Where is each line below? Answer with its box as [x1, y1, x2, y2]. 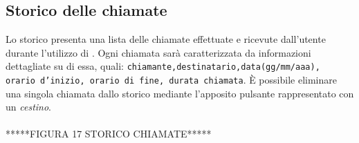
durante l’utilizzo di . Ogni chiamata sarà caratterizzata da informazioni [6, 45, 311, 59]
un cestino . [6, 99, 52, 114]
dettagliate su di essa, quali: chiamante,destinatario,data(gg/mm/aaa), [6, 59, 320, 73]
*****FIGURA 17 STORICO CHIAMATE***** [6, 126, 212, 141]
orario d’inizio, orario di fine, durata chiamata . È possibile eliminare [6, 73, 337, 87]
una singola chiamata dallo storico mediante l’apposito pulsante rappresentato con [6, 86, 354, 100]
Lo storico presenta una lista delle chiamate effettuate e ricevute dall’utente [6, 32, 326, 46]
